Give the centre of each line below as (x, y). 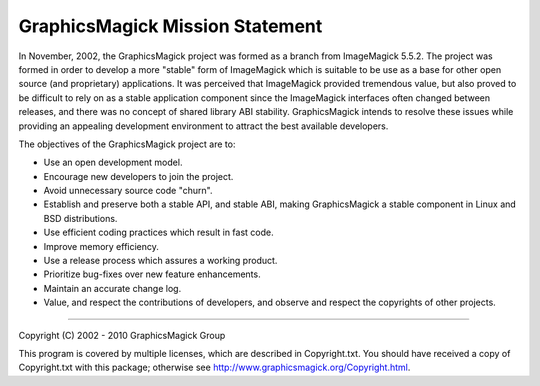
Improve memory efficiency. (101, 246)
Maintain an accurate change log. (112, 288)
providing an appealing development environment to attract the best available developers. (203, 126)
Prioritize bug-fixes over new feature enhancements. (152, 274)
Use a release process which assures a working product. (160, 261)
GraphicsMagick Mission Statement (170, 26)
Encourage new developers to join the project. (138, 176)
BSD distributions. (80, 218)
